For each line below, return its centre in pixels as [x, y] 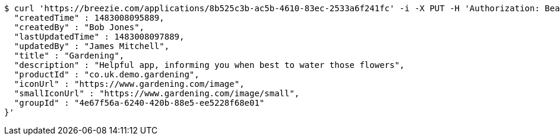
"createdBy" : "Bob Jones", [79, 27]
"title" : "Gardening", [69, 56]
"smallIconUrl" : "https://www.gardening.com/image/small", [157, 93]
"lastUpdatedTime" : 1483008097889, [99, 37]
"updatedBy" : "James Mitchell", [92, 46]
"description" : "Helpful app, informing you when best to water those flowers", [209, 65]
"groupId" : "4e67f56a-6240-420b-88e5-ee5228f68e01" [139, 103]
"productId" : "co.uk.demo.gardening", [107, 74]
